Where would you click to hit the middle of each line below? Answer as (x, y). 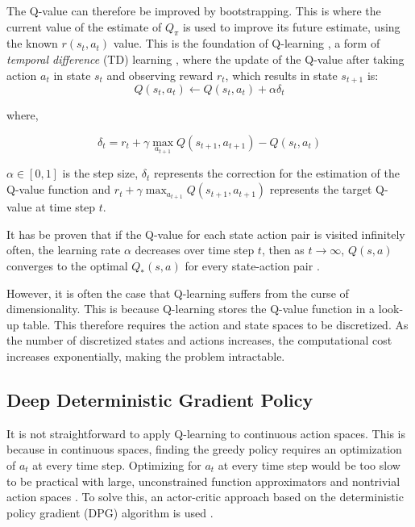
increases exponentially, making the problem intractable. (146, 356)
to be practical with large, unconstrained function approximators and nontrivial (203, 481)
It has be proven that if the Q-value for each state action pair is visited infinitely (206, 234)
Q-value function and (59, 189)
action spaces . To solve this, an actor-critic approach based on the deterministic (205, 497)
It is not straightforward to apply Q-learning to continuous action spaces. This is (206, 433)
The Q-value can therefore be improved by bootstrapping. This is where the (194, 10)
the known (32, 43)
